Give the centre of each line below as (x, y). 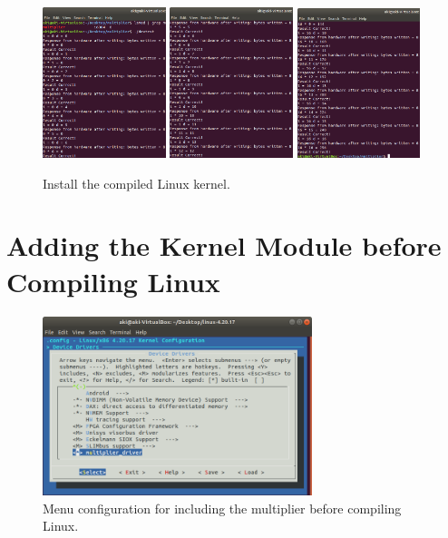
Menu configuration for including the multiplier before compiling (222, 508)
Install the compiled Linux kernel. (136, 183)
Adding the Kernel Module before (224, 245)
